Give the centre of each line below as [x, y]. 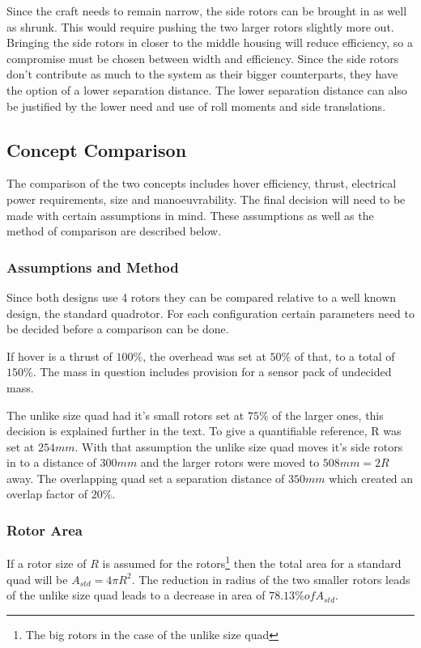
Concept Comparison [97, 149]
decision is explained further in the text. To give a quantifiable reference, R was [204, 431]
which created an [371, 478]
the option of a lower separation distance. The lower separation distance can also [207, 89]
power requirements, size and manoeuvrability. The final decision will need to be [206, 199]
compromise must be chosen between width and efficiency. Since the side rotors [203, 58]
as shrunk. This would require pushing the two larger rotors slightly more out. [200, 26]
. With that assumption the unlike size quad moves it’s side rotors [239, 446]
